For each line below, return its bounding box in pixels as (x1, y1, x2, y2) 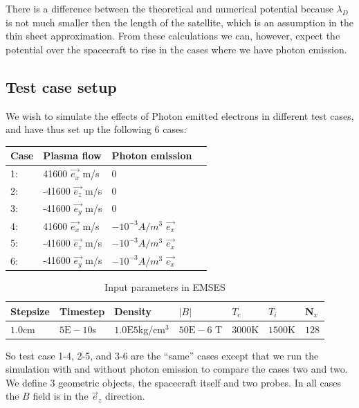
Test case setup (6, 76, 117, 97)
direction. (105, 389, 145, 403)
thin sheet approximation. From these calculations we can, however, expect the (6, 28, 340, 43)
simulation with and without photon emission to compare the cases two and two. (6, 362, 348, 376)
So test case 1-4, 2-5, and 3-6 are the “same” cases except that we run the (6, 348, 319, 362)
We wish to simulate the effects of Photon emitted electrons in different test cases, (6, 108, 354, 123)
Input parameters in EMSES (104, 280, 225, 294)
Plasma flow (43, 148, 102, 163)
